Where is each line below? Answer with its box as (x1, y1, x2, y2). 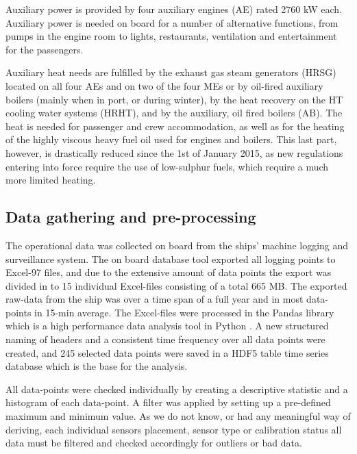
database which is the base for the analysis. (5, 359, 188, 373)
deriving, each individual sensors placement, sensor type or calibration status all (5, 422, 342, 436)
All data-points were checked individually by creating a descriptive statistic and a (5, 381, 348, 396)
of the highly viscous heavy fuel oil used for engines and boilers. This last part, (5, 132, 337, 147)
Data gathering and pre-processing (5, 206, 256, 227)
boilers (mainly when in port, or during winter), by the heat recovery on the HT (5, 92, 343, 106)
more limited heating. (5, 173, 96, 187)
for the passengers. (5, 42, 84, 56)
